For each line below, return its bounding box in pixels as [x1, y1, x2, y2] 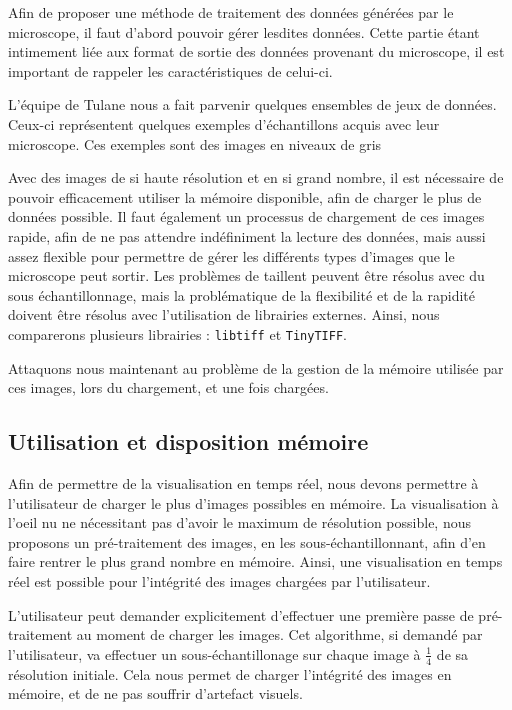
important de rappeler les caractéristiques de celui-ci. [8, 60, 333, 81]
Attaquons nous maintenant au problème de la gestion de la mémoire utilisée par [8, 357, 504, 378]
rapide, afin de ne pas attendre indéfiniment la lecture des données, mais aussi [8, 225, 486, 246]
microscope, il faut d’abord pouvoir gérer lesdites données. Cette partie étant [8, 21, 480, 42]
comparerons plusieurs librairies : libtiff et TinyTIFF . [8, 323, 347, 344]
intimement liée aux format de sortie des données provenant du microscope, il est [8, 41, 505, 62]
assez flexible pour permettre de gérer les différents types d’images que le [8, 245, 455, 266]
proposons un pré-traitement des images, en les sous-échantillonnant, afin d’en [8, 531, 486, 552]
